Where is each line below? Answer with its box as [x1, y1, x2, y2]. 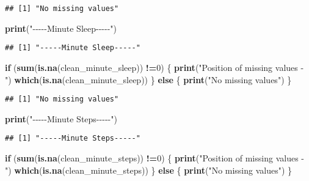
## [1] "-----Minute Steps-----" [5, 134, 140, 143]
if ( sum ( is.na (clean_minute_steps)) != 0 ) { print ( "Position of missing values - [5, 152, 304, 164]
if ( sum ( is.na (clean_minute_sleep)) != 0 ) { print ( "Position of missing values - [5, 61, 304, 73]
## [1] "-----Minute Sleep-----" [5, 43, 140, 53]
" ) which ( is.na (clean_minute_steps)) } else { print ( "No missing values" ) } [5, 163, 293, 176]
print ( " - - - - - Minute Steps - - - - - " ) [5, 112, 117, 125]
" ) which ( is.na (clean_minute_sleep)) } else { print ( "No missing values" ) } [5, 73, 292, 86]
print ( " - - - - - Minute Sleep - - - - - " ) [5, 21, 117, 34]
